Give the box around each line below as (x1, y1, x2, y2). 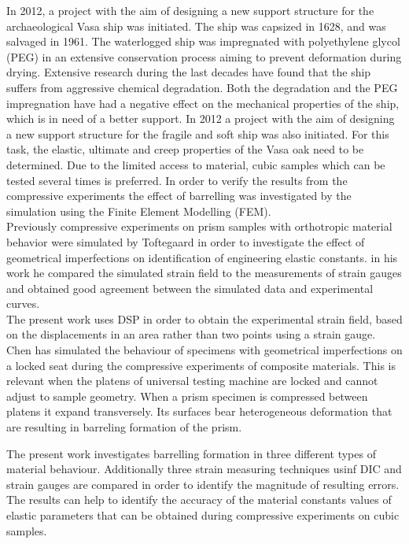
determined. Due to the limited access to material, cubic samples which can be (6, 156, 385, 172)
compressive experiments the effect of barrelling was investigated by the (6, 187, 352, 204)
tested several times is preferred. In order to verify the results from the (6, 172, 348, 188)
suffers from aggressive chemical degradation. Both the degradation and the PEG (6, 79, 398, 95)
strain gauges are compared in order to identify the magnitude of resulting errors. (6, 476, 400, 492)
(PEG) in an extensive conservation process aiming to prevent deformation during (6, 48, 402, 65)
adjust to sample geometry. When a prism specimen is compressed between (6, 387, 368, 404)
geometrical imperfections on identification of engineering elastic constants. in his (6, 249, 398, 265)
